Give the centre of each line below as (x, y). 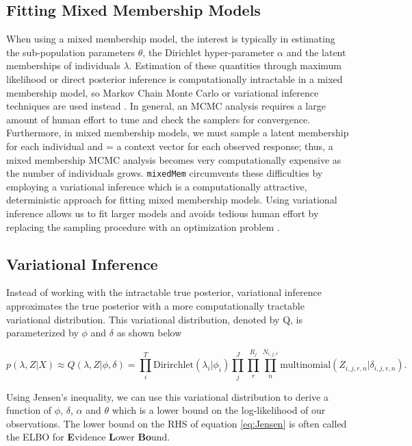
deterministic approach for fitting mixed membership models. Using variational (172, 200)
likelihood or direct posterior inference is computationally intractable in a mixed (175, 78)
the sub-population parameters (71, 52)
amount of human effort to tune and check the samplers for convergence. (158, 119)
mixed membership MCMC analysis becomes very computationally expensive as (174, 159)
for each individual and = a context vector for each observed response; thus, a (170, 146)
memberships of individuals (63, 65)
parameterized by (42, 333)
